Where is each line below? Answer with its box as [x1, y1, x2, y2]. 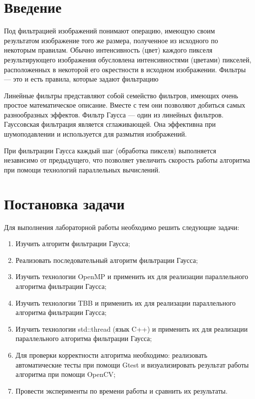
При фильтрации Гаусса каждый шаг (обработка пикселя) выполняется [4, 145, 216, 155]
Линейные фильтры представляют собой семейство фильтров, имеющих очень [4, 90, 238, 100]
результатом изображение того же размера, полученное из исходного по [4, 35, 218, 45]
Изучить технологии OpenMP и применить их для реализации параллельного [15, 271, 249, 282]
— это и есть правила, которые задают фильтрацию [4, 74, 159, 84]
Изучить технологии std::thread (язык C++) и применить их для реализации [15, 323, 248, 334]
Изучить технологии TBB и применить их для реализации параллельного [15, 297, 236, 308]
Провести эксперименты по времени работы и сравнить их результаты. [15, 385, 228, 396]
